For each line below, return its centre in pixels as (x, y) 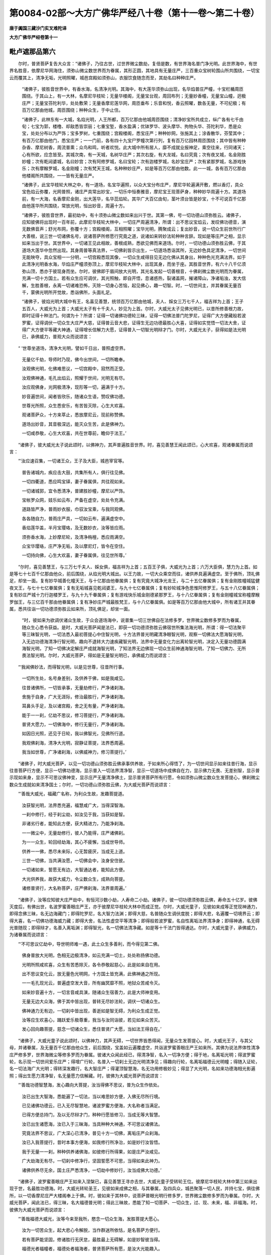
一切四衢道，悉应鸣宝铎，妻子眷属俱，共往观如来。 (75, 481)
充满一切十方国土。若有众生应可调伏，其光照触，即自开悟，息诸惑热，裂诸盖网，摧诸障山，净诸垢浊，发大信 (134, 278)
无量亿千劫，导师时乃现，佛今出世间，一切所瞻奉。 (75, 359)
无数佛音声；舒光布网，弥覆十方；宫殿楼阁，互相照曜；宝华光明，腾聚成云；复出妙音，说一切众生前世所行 (132, 229)
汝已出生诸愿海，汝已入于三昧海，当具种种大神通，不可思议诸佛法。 (92, 1124)
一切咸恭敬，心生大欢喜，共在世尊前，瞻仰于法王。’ (74, 433)
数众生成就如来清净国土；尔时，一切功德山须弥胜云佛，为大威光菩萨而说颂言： (91, 784)
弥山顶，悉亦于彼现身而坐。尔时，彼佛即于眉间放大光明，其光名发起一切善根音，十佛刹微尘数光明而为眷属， (134, 271)
